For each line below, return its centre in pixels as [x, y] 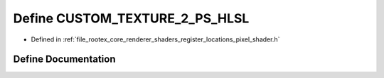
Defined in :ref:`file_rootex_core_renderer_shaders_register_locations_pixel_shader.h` [155, 39]
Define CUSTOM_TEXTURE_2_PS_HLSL [131, 18]
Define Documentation [64, 59]
